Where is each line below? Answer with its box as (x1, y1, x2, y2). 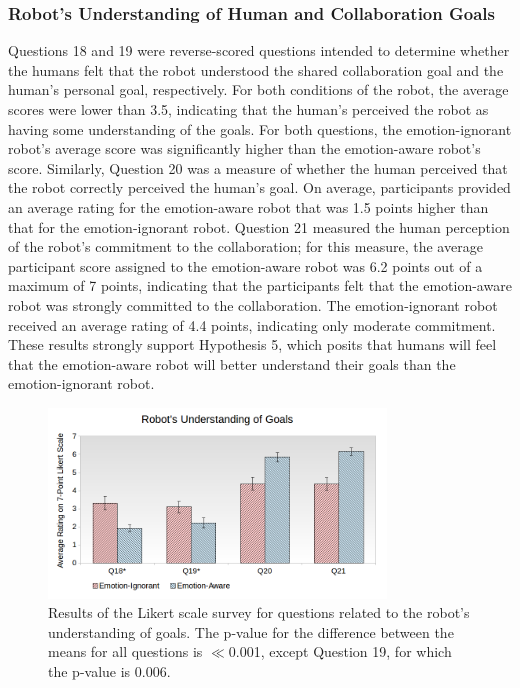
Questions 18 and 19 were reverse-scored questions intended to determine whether (8, 40, 510, 61)
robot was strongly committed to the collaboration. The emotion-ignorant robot (8, 294, 498, 315)
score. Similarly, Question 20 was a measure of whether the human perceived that (8, 157, 508, 178)
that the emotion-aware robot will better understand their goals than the (8, 353, 456, 374)
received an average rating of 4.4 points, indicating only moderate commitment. (8, 314, 496, 335)
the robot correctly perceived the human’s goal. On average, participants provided (8, 177, 511, 198)
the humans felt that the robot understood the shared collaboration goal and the (8, 59, 504, 80)
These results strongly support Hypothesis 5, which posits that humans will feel (8, 334, 497, 355)
